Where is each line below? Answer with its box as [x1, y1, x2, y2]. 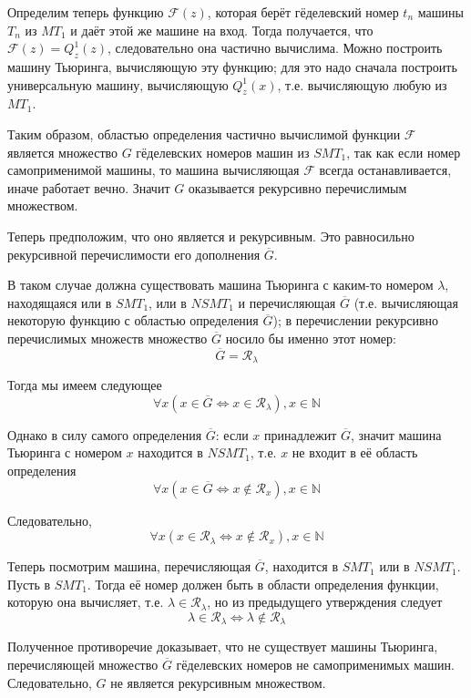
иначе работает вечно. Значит [7, 178, 170, 197]
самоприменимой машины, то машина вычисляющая [7, 160, 300, 180]
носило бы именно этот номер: [225, 328, 396, 347]
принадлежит [263, 425, 337, 444]
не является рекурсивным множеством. [110, 672, 326, 692]
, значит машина [350, 425, 442, 444]
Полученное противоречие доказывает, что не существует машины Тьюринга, [7, 637, 438, 656]
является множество [7, 142, 118, 161]
